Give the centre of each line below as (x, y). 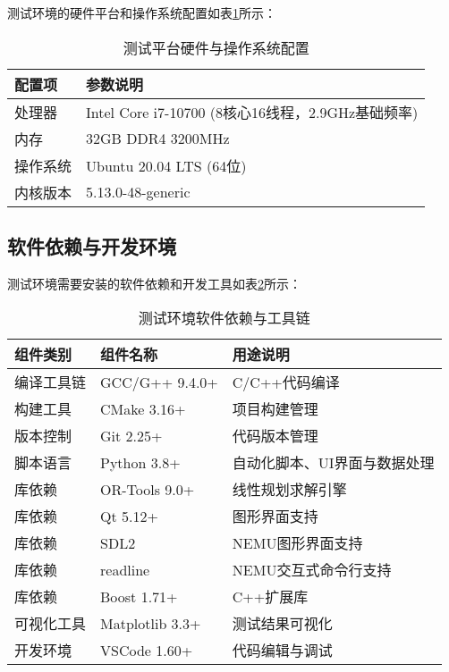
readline (125, 569)
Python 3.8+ (140, 462)
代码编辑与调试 (282, 651)
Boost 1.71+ (139, 596)
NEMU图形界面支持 (297, 543)
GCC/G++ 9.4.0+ (159, 382)
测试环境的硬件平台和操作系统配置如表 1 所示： (142, 13)
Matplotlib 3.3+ (151, 623)
